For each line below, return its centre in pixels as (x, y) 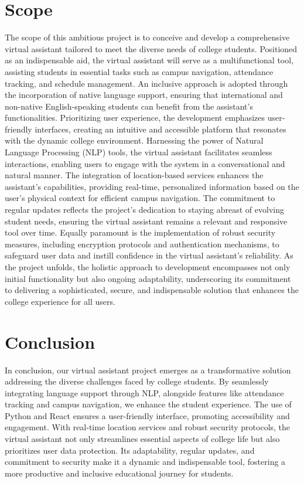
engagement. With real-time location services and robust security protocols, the (148, 427)
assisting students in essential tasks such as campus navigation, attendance (139, 71)
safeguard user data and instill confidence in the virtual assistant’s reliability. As (149, 255)
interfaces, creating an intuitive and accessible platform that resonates (160, 129)
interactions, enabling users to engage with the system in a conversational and (145, 163)
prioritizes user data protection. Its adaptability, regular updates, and (130, 450)
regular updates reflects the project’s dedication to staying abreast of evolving (144, 210)
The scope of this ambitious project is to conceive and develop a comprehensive (147, 37)
